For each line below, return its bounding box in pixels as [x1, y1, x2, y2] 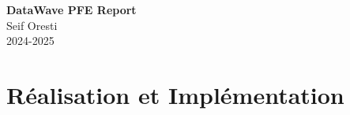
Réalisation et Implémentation [6, 78, 344, 110]
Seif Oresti [6, 17, 58, 33]
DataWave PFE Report [6, 2, 137, 17]
